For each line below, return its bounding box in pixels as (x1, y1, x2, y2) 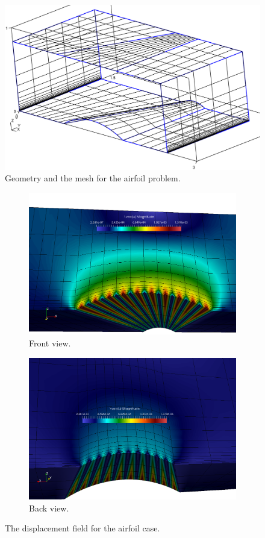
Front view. (29, 336, 71, 349)
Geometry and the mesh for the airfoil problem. (5, 172, 181, 184)
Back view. (29, 501, 69, 514)
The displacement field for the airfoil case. (5, 522, 160, 534)
